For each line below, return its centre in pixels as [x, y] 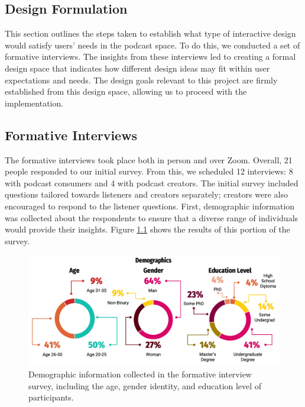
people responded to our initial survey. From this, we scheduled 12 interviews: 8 [149, 171]
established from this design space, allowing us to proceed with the [126, 91]
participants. [51, 397]
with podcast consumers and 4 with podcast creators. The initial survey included [152, 182]
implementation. [34, 103]
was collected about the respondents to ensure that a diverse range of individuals [152, 217]
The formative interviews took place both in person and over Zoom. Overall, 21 [149, 159]
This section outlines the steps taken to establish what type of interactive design [150, 33]
